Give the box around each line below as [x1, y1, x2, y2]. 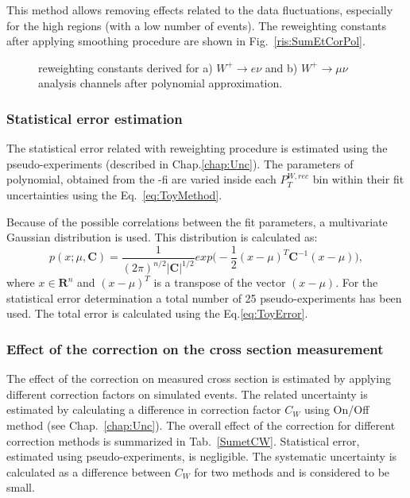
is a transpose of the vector [153, 274, 286, 291]
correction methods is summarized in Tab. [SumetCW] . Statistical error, [6, 432, 360, 449]
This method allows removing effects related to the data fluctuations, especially [6, 2, 393, 17]
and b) [265, 59, 298, 75]
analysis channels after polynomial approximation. [38, 75, 283, 91]
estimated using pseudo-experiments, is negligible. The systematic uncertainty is [6, 448, 397, 465]
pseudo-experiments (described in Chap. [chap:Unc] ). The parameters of [6, 155, 354, 172]
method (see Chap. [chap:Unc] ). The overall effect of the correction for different [6, 416, 396, 433]
